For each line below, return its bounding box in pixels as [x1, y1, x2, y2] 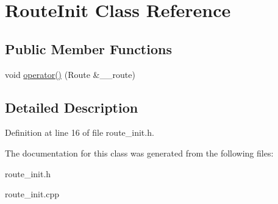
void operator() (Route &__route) [5, 68, 135, 80]
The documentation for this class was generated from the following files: [5, 146, 274, 159]
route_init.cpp [5, 188, 60, 200]
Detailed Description [5, 97, 138, 116]
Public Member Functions [5, 39, 172, 58]
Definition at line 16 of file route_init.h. [5, 126, 154, 139]
